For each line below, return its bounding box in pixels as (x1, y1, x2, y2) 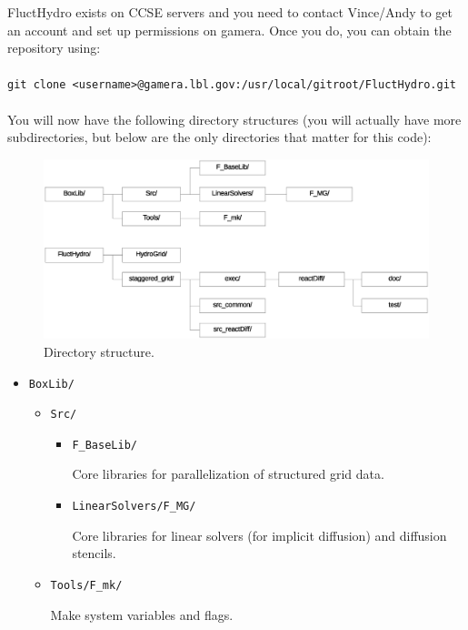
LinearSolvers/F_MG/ (72, 500, 196, 513)
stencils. (72, 544, 116, 563)
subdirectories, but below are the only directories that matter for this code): (7, 127, 432, 147)
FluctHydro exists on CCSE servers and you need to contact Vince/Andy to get (7, 3, 453, 21)
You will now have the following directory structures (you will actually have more (7, 109, 462, 128)
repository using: (7, 38, 101, 57)
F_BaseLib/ (72, 438, 137, 452)
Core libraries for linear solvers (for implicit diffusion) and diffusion (72, 525, 447, 544)
